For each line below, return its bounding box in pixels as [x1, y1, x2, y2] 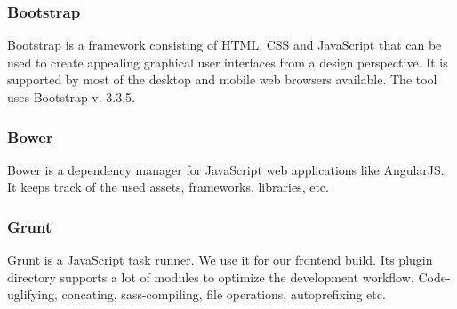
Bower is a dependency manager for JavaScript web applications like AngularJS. [7, 160, 445, 178]
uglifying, [7, 285, 58, 304]
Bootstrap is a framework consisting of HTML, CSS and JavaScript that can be [7, 36, 442, 54]
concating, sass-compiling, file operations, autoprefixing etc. [61, 285, 386, 304]
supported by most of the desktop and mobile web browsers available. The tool [7, 70, 437, 89]
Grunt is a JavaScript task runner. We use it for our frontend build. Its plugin [7, 250, 433, 269]
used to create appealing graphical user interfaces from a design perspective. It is [7, 52, 448, 71]
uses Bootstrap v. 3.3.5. [7, 88, 135, 106]
